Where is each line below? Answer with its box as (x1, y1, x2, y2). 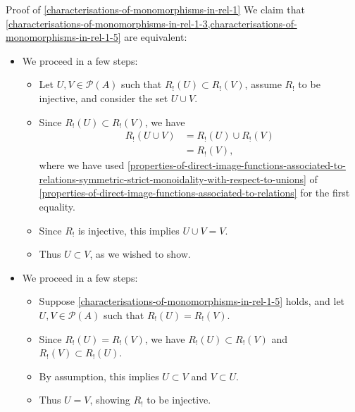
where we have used (39, 158, 125, 173)
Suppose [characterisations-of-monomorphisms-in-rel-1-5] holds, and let (39, 294, 345, 308)
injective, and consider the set (39, 90, 168, 105)
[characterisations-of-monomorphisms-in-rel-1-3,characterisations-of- (6, 15, 297, 30)
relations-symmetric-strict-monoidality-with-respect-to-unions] (39, 171, 306, 186)
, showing (89, 392, 130, 407)
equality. (39, 199, 75, 213)
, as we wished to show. (89, 246, 191, 261)
